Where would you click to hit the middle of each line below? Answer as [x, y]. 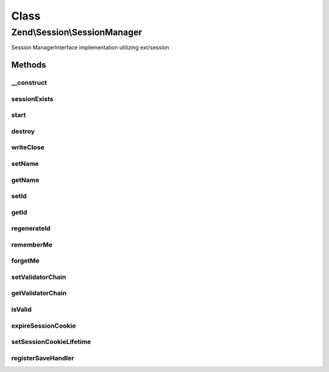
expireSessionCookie [44, 326]
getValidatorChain [39, 293]
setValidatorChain [39, 277]
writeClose [28, 147]
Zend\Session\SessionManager [77, 32]
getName [25, 180]
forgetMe [25, 261]
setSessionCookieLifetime [51, 342]
